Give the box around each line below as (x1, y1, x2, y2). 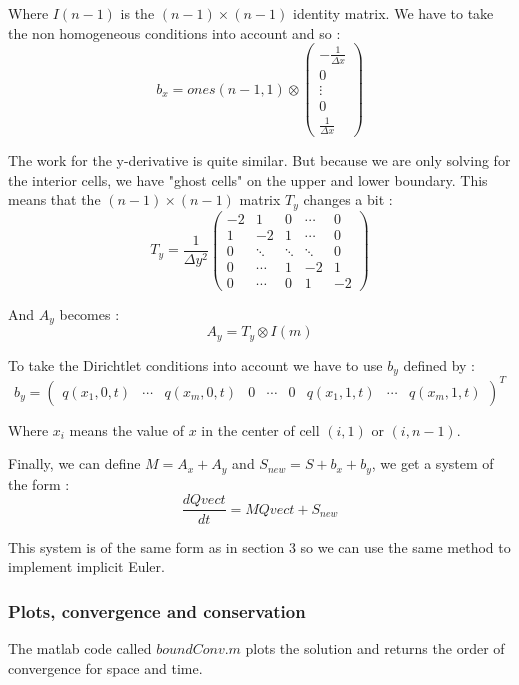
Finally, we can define (8, 453, 141, 474)
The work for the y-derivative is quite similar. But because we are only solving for (8, 150, 511, 171)
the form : (8, 473, 70, 494)
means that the (8, 189, 101, 210)
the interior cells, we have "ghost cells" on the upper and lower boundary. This (8, 169, 488, 190)
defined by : (403, 354, 475, 375)
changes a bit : (303, 189, 393, 210)
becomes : (59, 303, 120, 324)
